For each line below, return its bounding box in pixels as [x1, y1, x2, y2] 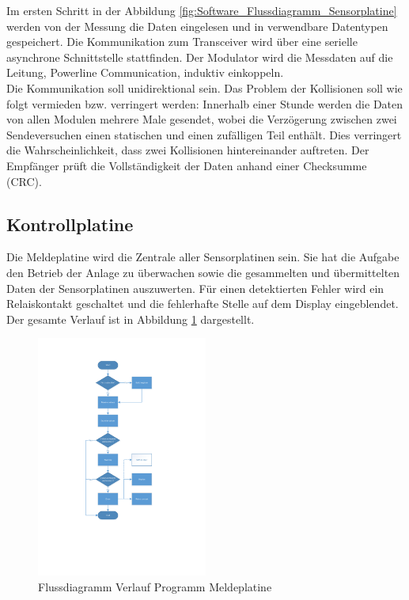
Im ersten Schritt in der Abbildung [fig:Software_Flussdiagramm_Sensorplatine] [6, 2, 397, 18]
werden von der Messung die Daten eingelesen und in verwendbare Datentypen [6, 17, 388, 34]
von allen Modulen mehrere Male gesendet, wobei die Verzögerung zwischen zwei [6, 111, 397, 127]
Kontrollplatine [6, 211, 134, 236]
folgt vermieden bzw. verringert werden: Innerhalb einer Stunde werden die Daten [6, 95, 403, 112]
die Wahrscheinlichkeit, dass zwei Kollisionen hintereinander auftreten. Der [6, 142, 369, 158]
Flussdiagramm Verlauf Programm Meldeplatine [38, 578, 272, 594]
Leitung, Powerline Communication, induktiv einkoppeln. [6, 64, 284, 81]
